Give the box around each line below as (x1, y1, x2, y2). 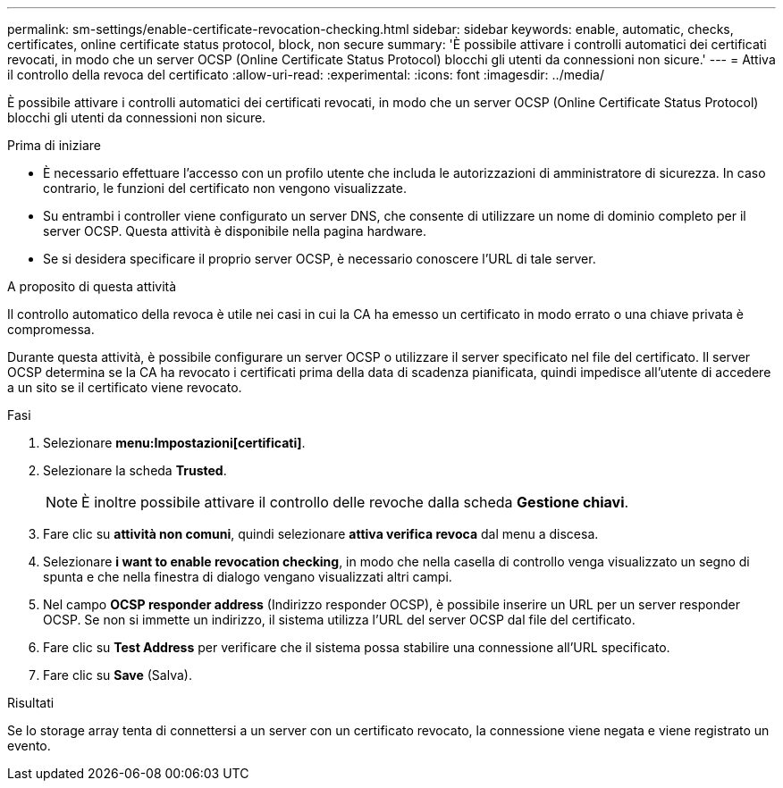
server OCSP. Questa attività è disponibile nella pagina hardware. (43, 223, 426, 239)
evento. (7, 738, 51, 753)
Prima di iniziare (7, 138, 101, 153)
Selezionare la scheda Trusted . (43, 463, 227, 478)
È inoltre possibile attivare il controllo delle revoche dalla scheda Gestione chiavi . (81, 493, 629, 511)
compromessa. (7, 322, 95, 337)
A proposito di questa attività (7, 279, 177, 294)
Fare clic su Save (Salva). (43, 667, 192, 683)
